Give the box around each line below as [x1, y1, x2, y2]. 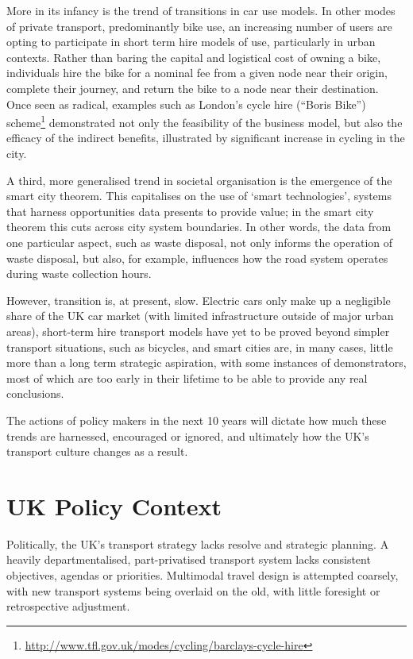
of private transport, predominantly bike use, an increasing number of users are [6, 17, 392, 34]
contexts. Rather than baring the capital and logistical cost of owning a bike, [6, 48, 381, 65]
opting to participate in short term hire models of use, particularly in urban [6, 33, 376, 50]
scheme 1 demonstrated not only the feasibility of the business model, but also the [6, 112, 403, 130]
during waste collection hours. [6, 265, 152, 282]
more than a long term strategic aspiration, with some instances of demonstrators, [6, 354, 407, 371]
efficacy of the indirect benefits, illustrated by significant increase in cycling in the [6, 129, 405, 146]
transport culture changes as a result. [6, 443, 188, 460]
